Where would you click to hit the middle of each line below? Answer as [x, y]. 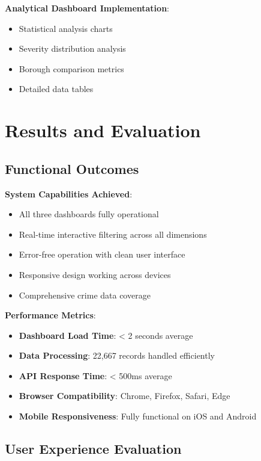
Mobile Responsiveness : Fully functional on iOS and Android [138, 416]
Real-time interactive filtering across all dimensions [113, 234]
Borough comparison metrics [71, 68]
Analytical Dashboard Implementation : [87, 8]
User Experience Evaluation [93, 449]
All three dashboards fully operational [89, 214]
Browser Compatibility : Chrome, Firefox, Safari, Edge [124, 396]
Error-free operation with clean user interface [102, 254]
